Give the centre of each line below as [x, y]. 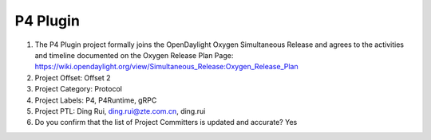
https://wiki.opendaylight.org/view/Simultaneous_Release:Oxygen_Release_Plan [166, 67]
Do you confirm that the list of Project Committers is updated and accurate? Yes [166, 122]
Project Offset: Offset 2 [73, 78]
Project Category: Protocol [79, 89]
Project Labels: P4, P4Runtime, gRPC [96, 100]
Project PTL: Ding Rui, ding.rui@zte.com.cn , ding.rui [120, 111]
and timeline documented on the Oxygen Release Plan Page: [134, 55]
